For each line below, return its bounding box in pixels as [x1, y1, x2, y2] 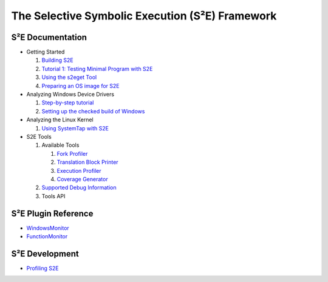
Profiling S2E [26, 264, 59, 272]
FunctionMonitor [26, 233, 68, 240]
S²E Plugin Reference [11, 208, 94, 218]
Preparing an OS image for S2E [41, 82, 120, 89]
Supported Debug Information [41, 184, 117, 191]
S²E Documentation [11, 32, 87, 42]
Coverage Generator [56, 175, 109, 183]
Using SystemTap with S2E [41, 124, 109, 132]
